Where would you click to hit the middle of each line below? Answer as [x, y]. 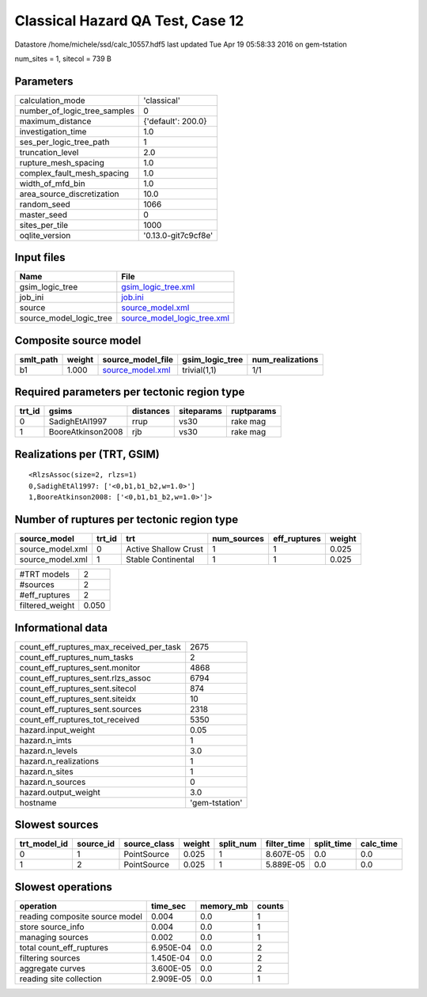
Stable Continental [160, 559]
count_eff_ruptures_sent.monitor [80, 667]
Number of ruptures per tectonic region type [127, 519]
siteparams [201, 411]
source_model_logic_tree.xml [175, 318]
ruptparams [253, 411]
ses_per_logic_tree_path [64, 142]
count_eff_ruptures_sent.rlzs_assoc [85, 678]
